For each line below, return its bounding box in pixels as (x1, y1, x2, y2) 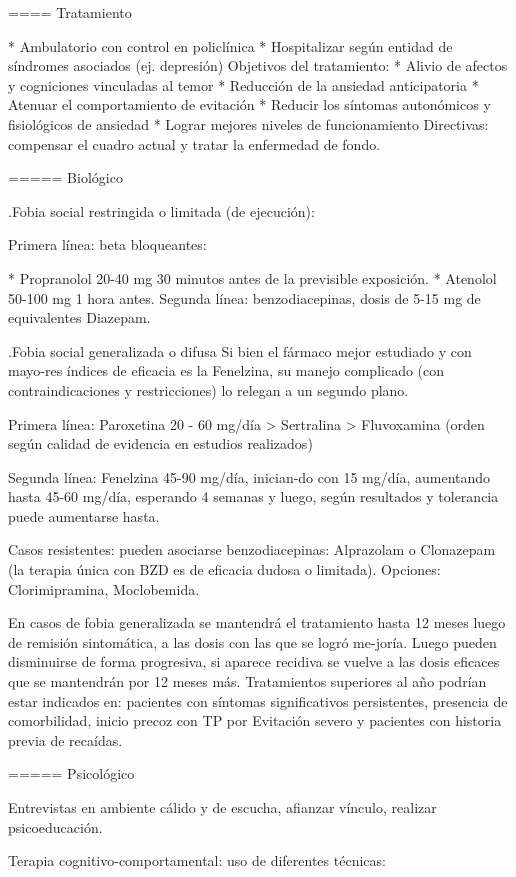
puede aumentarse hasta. (8, 505, 160, 526)
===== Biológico (8, 167, 123, 188)
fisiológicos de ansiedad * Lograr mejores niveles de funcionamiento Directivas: (8, 113, 489, 134)
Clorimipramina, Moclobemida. (8, 578, 200, 599)
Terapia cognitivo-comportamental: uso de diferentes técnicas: (8, 850, 386, 871)
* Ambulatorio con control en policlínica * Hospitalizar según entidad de (8, 35, 453, 56)
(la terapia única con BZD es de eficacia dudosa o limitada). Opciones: (8, 559, 441, 580)
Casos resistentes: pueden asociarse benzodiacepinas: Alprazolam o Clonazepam (8, 539, 496, 560)
